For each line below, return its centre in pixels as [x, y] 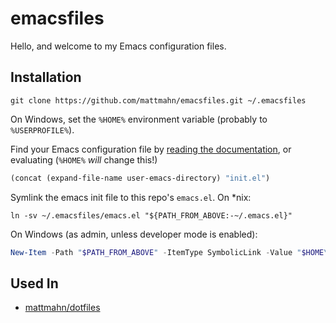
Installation [46, 77]
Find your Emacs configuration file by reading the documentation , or [151, 149]
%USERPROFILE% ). [42, 129]
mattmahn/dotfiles [62, 308]
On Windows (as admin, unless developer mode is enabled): [134, 234]
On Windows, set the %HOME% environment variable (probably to [139, 119]
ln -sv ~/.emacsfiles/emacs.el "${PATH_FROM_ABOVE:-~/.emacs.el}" [151, 215]
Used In [34, 283]
